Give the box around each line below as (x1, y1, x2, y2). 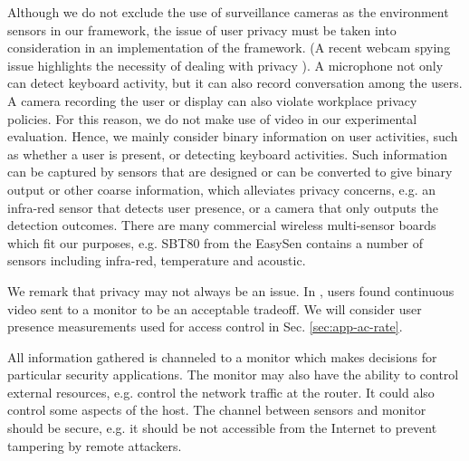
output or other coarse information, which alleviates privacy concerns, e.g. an (7, 179, 435, 198)
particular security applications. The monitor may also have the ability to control (7, 365, 459, 384)
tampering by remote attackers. (7, 436, 182, 455)
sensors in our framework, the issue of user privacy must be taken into (7, 20, 397, 39)
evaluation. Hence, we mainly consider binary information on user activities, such (7, 127, 458, 146)
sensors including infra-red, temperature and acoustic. (7, 251, 306, 270)
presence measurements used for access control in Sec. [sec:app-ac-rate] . (7, 317, 403, 336)
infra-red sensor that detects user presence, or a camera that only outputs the (7, 197, 438, 216)
